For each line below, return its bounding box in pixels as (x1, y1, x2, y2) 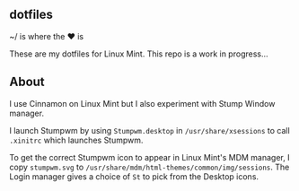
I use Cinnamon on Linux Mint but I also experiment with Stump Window (9, 98, 276, 109)
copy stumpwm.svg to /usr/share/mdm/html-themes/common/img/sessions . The (9, 161, 290, 172)
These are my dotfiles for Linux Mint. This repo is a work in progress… (9, 48, 268, 59)
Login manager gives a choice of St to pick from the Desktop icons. (9, 170, 259, 182)
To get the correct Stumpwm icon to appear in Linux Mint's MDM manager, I (9, 152, 290, 162)
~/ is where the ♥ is (9, 30, 84, 41)
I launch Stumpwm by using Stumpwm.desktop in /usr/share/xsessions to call (9, 125, 290, 135)
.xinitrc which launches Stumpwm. (9, 135, 144, 145)
